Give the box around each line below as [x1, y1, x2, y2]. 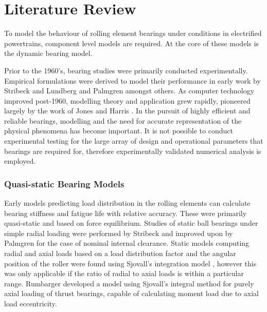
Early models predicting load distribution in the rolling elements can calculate [4, 198, 251, 208]
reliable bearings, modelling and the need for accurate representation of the [4, 115, 242, 126]
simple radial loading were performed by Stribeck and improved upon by [4, 227, 233, 238]
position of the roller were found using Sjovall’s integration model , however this [4, 258, 257, 268]
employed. [4, 155, 36, 166]
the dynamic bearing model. [4, 48, 93, 59]
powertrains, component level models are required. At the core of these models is [4, 37, 259, 48]
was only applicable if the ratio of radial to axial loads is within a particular [4, 268, 244, 279]
